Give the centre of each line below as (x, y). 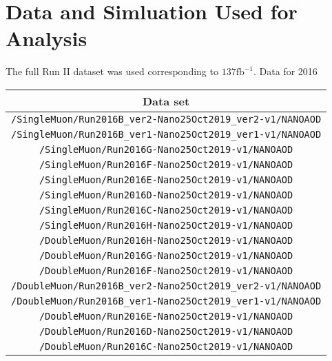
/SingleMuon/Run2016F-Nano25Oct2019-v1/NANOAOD (166, 164)
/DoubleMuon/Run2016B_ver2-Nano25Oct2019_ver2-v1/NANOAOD (166, 286)
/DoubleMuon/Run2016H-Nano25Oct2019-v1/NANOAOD (166, 240)
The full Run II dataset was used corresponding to (112, 71)
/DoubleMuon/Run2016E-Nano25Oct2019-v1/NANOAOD (166, 316)
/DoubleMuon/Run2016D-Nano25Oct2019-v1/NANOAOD (166, 331)
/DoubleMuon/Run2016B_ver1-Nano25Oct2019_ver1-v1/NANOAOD (166, 301)
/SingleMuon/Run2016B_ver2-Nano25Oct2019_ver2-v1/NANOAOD (166, 119)
